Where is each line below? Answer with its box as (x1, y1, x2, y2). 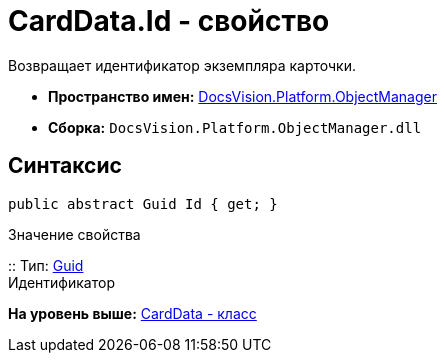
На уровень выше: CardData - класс (8, 304, 257, 322)
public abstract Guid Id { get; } (8, 195, 278, 212)
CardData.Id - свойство (8, 4, 330, 38)
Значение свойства (8, 225, 141, 243)
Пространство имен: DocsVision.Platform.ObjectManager (48, 87, 437, 105)
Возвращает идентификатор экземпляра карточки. (8, 56, 357, 74)
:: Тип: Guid (8, 256, 84, 274)
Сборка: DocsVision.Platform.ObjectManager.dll (48, 118, 422, 136)
